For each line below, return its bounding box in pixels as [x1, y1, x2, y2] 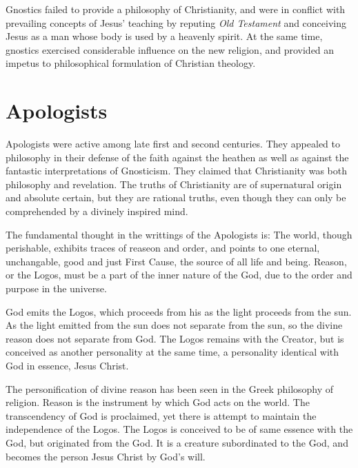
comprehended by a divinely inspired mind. [6, 204, 188, 218]
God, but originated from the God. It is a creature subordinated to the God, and [6, 435, 348, 449]
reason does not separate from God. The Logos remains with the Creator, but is [6, 331, 344, 345]
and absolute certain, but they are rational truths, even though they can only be [6, 190, 346, 205]
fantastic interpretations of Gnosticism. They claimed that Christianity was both [6, 163, 347, 178]
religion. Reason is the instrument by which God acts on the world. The [6, 395, 310, 409]
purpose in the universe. [6, 281, 107, 296]
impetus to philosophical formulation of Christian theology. [6, 56, 256, 70]
